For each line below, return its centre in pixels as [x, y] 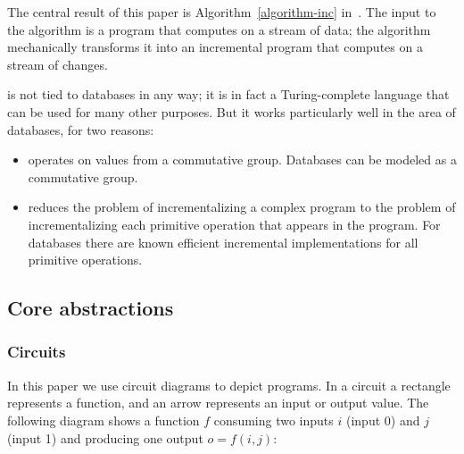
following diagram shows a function [104, 420]
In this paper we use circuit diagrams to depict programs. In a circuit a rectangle [229, 385]
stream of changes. [58, 64]
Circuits [37, 352]
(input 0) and [383, 420]
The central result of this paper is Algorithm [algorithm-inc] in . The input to [222, 12]
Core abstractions [91, 308]
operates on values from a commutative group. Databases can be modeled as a [242, 160]
